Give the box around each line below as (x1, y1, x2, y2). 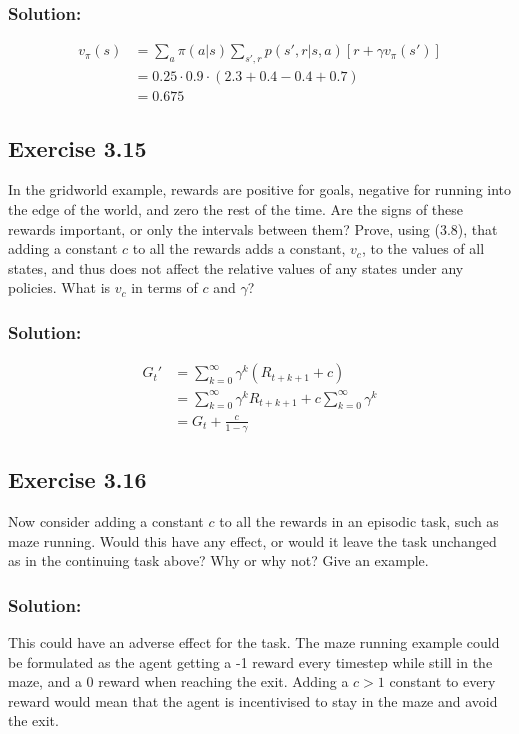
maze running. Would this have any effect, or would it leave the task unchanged (8, 530, 497, 551)
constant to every (389, 671, 496, 692)
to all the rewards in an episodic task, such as (219, 511, 499, 532)
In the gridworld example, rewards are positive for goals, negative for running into (8, 179, 512, 200)
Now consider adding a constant (8, 511, 204, 532)
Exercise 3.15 (8, 132, 147, 163)
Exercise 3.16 (8, 464, 147, 495)
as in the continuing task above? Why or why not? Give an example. (8, 550, 429, 571)
